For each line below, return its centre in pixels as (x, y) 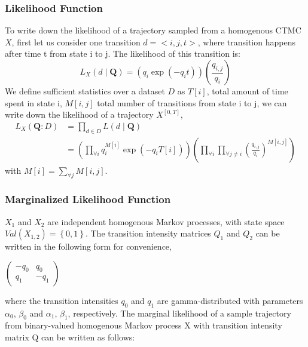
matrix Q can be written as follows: (70, 337)
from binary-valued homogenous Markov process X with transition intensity (144, 325)
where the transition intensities (62, 300)
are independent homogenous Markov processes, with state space (166, 221)
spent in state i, (33, 102)
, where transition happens (246, 42)
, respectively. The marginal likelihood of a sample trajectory (179, 313)
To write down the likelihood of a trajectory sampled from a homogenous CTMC (153, 30)
